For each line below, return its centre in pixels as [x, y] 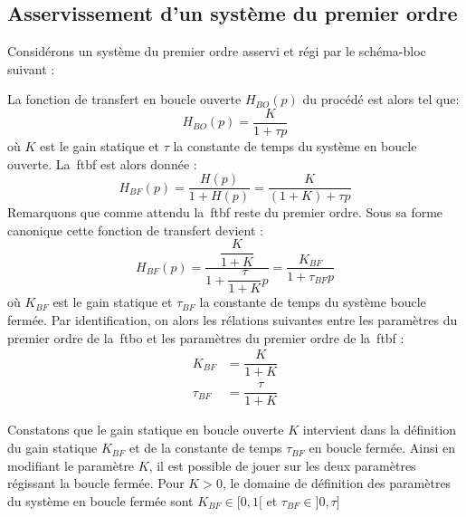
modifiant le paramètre [71, 465]
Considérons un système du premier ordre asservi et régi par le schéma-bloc [217, 51]
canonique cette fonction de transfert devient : [135, 230]
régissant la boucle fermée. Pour [96, 483]
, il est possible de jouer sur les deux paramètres [282, 465]
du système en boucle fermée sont [100, 500]
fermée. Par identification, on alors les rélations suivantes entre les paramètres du [233, 320]
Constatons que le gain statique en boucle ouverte [146, 430]
